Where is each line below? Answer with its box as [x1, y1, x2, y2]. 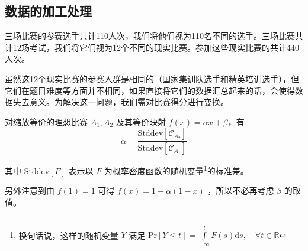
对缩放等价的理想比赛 [5, 115, 88, 128]
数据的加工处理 [5, 2, 92, 20]
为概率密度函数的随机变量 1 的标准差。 [104, 163, 249, 177]
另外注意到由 [5, 184, 54, 197]
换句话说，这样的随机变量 [18, 229, 118, 241]
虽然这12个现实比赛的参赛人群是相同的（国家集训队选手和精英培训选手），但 [5, 72, 299, 84]
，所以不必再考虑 [207, 184, 274, 197]
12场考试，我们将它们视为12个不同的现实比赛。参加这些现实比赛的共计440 [12, 41, 299, 53]
